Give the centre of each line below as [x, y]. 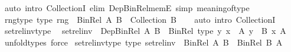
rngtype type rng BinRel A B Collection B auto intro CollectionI [140, 19]
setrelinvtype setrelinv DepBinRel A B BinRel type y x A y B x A [145, 31]
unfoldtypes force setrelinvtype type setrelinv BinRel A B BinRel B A [143, 42]
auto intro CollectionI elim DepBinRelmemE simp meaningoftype [127, 8]
